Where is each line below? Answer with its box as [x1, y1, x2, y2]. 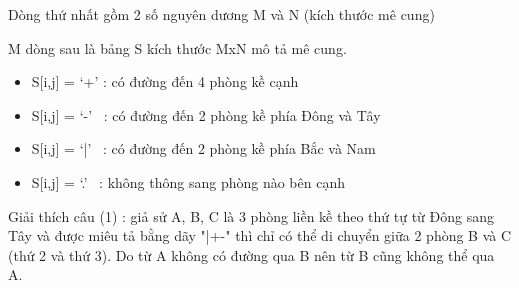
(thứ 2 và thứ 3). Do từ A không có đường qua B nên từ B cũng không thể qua [8, 244, 495, 265]
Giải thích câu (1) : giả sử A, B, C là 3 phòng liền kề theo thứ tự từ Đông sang [8, 205, 494, 226]
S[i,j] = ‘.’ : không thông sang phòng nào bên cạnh [31, 171, 345, 192]
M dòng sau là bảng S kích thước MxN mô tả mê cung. [8, 37, 347, 58]
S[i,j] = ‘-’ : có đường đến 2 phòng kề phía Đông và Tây [31, 104, 381, 125]
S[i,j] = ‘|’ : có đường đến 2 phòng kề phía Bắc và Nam [31, 138, 376, 159]
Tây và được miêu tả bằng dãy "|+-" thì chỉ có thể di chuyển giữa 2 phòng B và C [8, 225, 512, 246]
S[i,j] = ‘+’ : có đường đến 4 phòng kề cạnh [31, 71, 299, 92]
